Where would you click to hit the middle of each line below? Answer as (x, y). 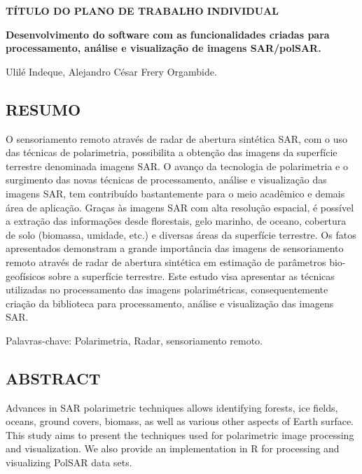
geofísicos (26, 276)
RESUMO (43, 109)
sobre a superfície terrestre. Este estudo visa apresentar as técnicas (192, 276)
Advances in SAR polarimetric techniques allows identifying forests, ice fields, (172, 407)
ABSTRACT (53, 378)
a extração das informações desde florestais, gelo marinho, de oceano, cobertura (176, 221)
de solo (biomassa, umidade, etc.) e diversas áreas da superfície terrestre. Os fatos (181, 234)
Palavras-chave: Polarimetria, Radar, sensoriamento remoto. (134, 340)
